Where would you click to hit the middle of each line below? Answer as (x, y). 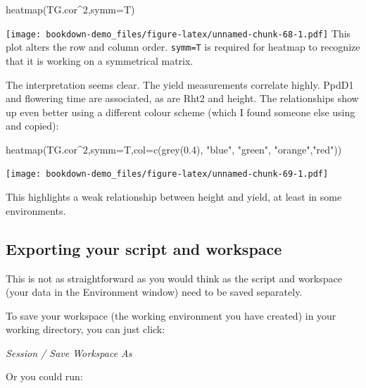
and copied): (32, 126)
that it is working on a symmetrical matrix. (100, 60)
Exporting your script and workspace (144, 248)
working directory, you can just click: (86, 329)
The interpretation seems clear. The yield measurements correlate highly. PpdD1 (180, 84)
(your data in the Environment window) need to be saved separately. (154, 292)
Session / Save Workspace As (69, 352)
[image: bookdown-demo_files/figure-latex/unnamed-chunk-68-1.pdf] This (178, 33)
